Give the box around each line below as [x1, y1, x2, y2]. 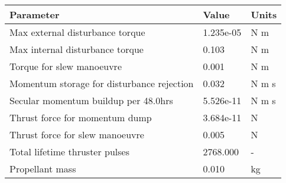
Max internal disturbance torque [9, 42, 144, 56]
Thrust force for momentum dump [9, 111, 152, 124]
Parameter [9, 8, 60, 21]
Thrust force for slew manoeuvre [9, 128, 144, 141]
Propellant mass [9, 162, 76, 175]
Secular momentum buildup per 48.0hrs [9, 94, 173, 107]
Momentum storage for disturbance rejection [9, 76, 194, 90]
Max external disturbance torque [9, 25, 145, 39]
